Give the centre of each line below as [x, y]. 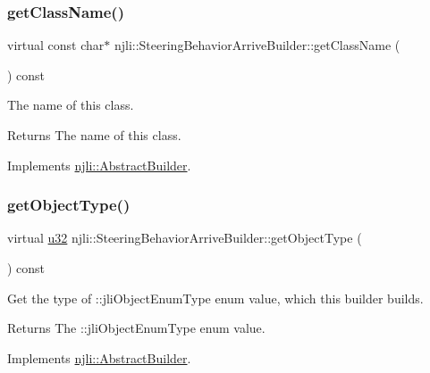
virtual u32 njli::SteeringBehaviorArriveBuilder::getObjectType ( [185, 238]
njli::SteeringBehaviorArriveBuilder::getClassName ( [257, 45]
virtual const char [56, 45]
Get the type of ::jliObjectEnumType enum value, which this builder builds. [215, 298]
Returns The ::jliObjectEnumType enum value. [136, 328]
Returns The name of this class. [94, 135]
